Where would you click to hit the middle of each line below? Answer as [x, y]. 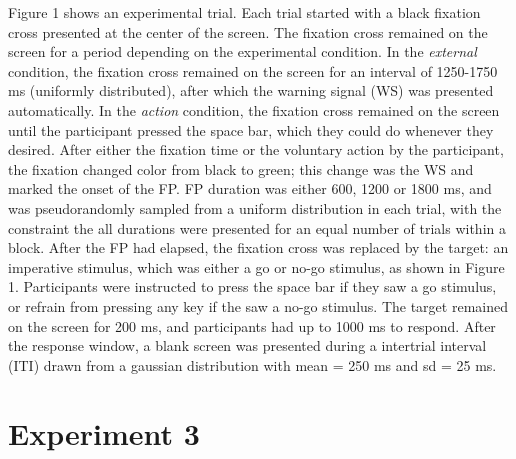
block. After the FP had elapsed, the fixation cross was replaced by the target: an [258, 247]
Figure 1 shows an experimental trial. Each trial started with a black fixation [244, 12]
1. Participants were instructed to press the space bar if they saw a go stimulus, [252, 286]
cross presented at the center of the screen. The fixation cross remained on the [248, 31]
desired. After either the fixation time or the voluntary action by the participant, [256, 149]
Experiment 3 [104, 433]
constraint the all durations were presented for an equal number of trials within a [257, 227]
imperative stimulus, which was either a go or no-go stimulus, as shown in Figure [256, 266]
